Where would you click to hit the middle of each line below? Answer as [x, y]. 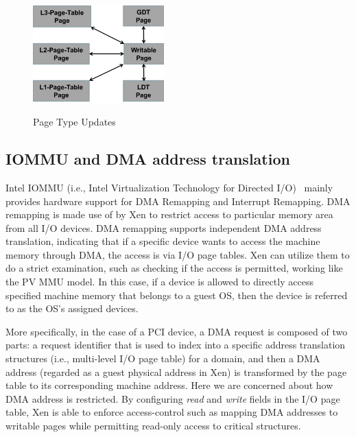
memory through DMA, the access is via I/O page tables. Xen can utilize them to [178, 254]
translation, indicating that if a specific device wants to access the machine [163, 241]
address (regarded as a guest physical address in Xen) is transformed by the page [176, 371]
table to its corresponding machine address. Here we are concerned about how [169, 385]
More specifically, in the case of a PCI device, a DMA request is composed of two [177, 331]
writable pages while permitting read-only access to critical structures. [153, 425]
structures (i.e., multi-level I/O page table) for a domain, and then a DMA [163, 358]
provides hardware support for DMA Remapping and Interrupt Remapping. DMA [178, 201]
